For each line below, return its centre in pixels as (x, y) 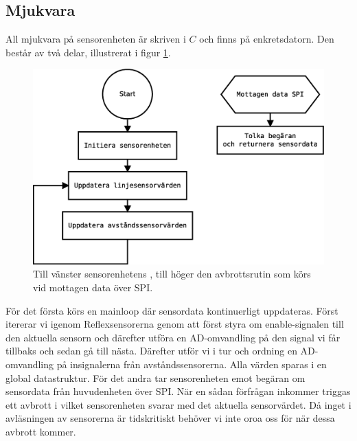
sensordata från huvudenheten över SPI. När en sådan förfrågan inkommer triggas (178, 391)
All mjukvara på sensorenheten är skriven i (96, 39)
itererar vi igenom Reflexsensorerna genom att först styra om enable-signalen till (175, 324)
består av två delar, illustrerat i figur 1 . (88, 52)
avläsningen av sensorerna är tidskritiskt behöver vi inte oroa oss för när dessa (170, 418)
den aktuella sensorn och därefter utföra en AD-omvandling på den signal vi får (173, 337)
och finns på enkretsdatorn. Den (267, 39)
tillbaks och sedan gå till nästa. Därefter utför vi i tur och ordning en (151, 351)
